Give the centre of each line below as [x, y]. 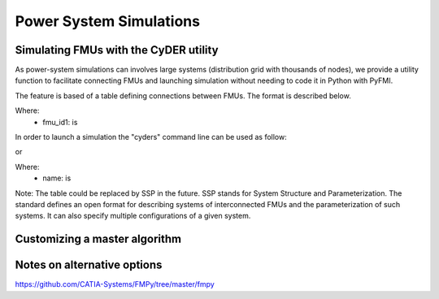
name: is [57, 178]
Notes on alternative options [89, 265]
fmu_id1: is [60, 122]
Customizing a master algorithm [98, 239]
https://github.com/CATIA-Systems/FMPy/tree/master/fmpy [115, 284]
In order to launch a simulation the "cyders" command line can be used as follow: [151, 137]
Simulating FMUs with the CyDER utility [117, 50]
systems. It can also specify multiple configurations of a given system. [133, 216]
